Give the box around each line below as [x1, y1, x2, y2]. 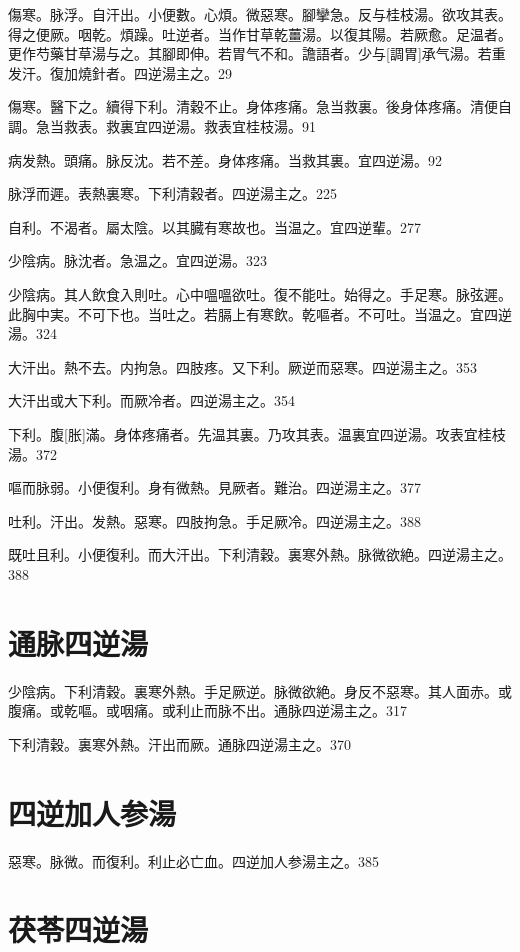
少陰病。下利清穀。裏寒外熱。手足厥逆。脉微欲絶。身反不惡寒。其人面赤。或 [8, 680, 512, 701]
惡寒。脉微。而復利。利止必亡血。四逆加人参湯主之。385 [8, 850, 379, 871]
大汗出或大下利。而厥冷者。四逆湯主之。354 [8, 390, 295, 411]
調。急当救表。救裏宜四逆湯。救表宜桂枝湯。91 [8, 115, 316, 136]
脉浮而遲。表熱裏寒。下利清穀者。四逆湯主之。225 [8, 183, 337, 204]
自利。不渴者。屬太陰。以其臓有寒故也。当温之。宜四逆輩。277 [8, 216, 421, 237]
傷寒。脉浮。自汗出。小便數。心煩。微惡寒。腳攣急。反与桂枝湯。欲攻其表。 [8, 4, 512, 24]
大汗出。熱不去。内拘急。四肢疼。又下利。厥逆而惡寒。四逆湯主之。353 [8, 356, 477, 377]
